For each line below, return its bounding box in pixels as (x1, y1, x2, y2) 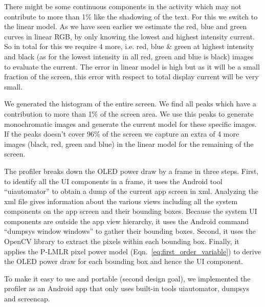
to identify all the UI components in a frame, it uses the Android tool (4, 176, 223, 186)
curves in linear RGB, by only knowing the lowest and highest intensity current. (4, 31, 255, 41)
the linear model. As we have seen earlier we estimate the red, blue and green (4, 21, 247, 32)
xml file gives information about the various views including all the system (4, 195, 238, 206)
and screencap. (4, 293, 50, 304)
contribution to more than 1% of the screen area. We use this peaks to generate (4, 108, 254, 119)
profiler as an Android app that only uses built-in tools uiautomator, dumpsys (4, 283, 250, 294)
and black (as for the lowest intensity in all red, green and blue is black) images (4, 51, 254, 61)
